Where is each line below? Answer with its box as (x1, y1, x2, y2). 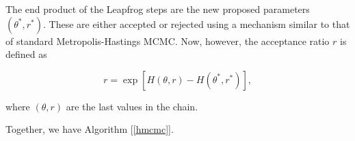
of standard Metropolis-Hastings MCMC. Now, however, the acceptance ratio (5, 33, 330, 48)
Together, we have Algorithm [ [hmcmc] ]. (5, 122, 174, 136)
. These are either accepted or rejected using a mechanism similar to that (42, 16, 350, 31)
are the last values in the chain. (66, 99, 198, 113)
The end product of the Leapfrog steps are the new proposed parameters (5, 2, 310, 16)
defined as (5, 47, 47, 61)
